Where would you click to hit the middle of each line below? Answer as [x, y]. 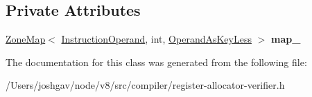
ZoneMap [26, 39]
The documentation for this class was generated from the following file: [156, 62]
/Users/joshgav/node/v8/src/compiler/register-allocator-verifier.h [145, 85]
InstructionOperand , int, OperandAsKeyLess [156, 39]
